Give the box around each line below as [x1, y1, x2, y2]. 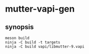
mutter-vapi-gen [5, 3, 75, 15]
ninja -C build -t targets [5, 40, 60, 45]
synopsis [5, 23, 34, 31]
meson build [5, 36, 30, 40]
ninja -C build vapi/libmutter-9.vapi [5, 44, 85, 49]
